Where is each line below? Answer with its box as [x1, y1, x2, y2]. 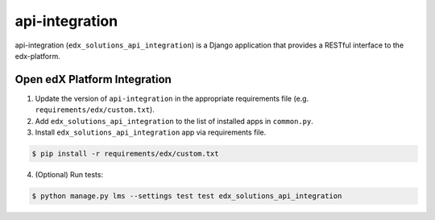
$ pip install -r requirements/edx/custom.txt [31, 149, 219, 158]
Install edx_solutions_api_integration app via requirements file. [35, 127, 267, 137]
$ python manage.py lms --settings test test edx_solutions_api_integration [31, 191, 342, 201]
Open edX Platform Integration [14, 73, 172, 86]
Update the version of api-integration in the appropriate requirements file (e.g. [35, 93, 309, 103]
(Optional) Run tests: [35, 169, 104, 179]
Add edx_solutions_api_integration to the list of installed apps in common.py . [35, 116, 313, 126]
